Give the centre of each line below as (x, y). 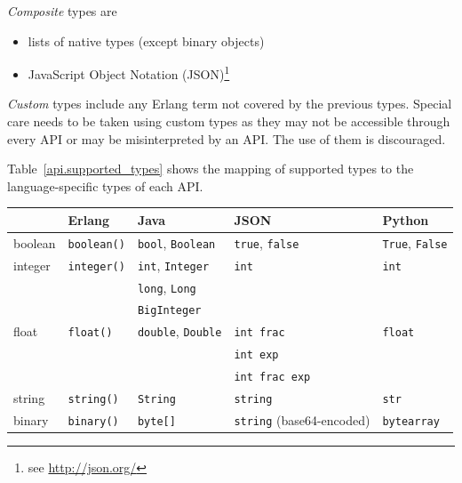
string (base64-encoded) (302, 420)
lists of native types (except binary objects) (146, 40)
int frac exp (272, 378)
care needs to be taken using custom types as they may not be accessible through (229, 121)
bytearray (411, 422)
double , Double (179, 331)
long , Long (167, 287)
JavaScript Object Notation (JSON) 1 (129, 72)
